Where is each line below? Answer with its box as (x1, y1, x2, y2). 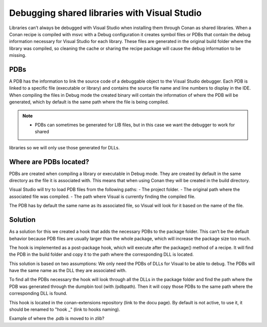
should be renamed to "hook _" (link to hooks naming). (9, 307, 121, 313)
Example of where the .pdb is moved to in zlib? (9, 316, 105, 322)
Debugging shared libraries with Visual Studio (9, 7, 202, 18)
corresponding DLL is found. (9, 290, 68, 296)
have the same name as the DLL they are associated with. (9, 268, 127, 274)
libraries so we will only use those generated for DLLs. (9, 144, 120, 150)
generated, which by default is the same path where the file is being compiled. (9, 99, 169, 105)
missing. (9, 52, 27, 58)
